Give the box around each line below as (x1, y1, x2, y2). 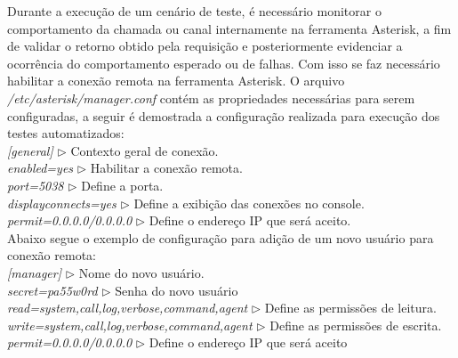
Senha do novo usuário (115, 281, 238, 299)
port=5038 (7, 175, 64, 194)
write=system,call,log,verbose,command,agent (7, 315, 253, 334)
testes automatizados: (7, 124, 125, 142)
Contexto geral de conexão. (70, 141, 219, 159)
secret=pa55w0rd (7, 281, 98, 299)
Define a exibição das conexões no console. (133, 193, 365, 212)
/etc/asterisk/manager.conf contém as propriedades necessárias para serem (7, 88, 415, 107)
